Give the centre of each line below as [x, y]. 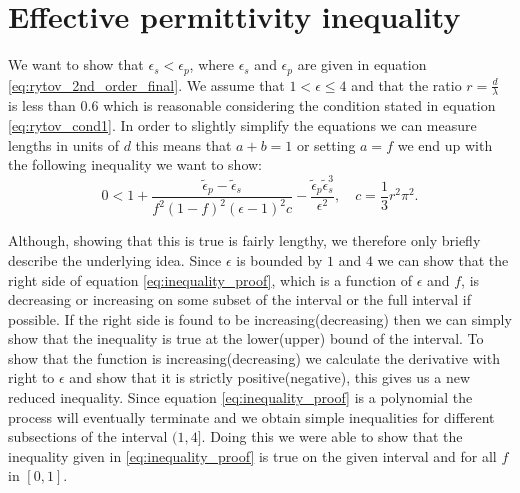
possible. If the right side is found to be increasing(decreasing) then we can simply [260, 318]
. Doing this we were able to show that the [332, 436]
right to [31, 377]
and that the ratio [406, 84]
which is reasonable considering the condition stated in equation [299, 105]
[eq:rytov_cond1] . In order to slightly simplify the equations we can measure [242, 125]
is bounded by [279, 259]
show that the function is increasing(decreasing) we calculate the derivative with [254, 357]
